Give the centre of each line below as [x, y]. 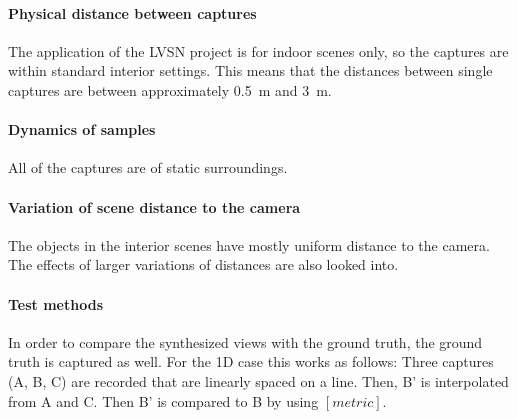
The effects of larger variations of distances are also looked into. [203, 264]
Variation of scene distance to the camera [154, 206]
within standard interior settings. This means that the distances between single [250, 70]
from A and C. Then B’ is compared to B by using [163, 400]
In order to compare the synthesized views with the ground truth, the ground [245, 341]
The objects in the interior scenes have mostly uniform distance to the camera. [249, 244]
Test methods [56, 303]
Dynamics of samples [82, 129]
